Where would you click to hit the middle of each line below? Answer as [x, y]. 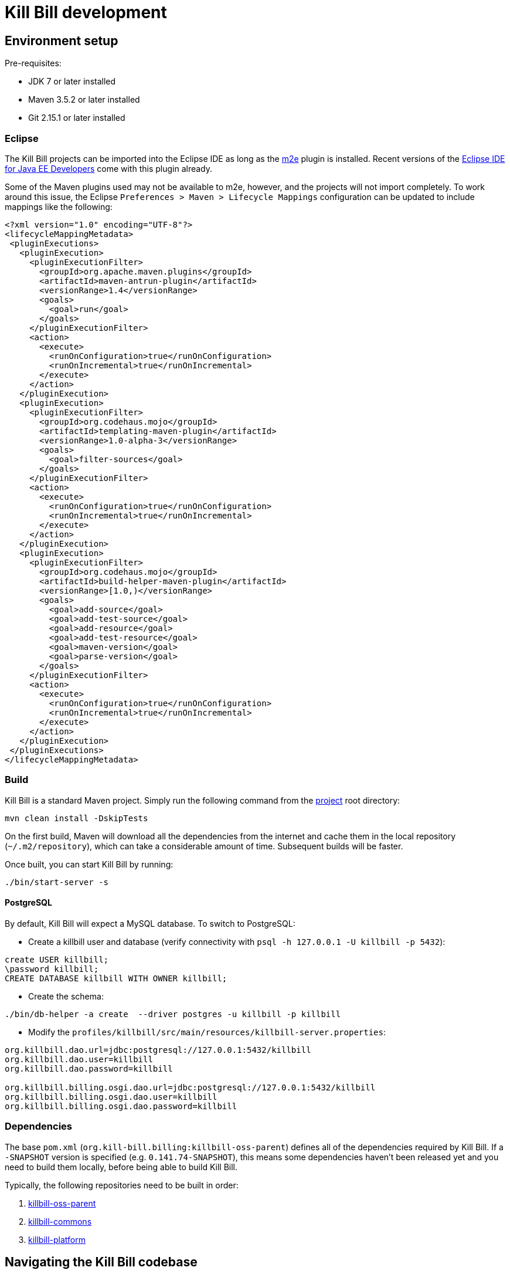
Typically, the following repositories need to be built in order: [122, 1185]
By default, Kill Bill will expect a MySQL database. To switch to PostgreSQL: [150, 923]
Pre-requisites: [33, 63]
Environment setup [62, 40]
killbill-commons [60, 1221]
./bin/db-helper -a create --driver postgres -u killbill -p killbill [173, 1014]
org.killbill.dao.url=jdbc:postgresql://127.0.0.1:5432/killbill [158, 1050]
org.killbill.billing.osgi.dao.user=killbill [111, 1097]
